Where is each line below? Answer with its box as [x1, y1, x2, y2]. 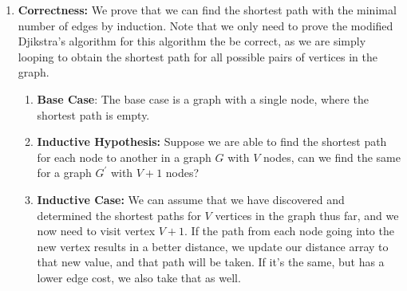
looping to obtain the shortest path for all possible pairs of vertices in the [18, 48, 377, 65]
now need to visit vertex [37, 222, 156, 239]
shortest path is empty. [37, 106, 150, 123]
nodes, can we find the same [263, 148, 401, 165]
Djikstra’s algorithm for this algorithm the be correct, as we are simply [18, 33, 366, 49]
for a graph [37, 164, 92, 181]
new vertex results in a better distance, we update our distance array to [37, 238, 389, 254]
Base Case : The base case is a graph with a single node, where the [37, 90, 369, 107]
